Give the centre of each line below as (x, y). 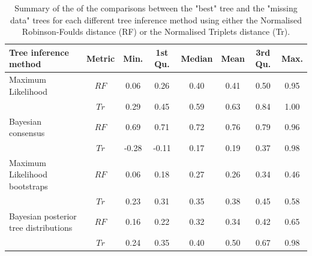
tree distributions (41, 228)
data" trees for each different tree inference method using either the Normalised (156, 19)
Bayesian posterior (43, 216)
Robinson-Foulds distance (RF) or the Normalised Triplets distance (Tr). (156, 31)
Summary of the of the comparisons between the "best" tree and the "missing (156, 8)
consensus (27, 133)
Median (197, 58)
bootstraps (28, 186)
